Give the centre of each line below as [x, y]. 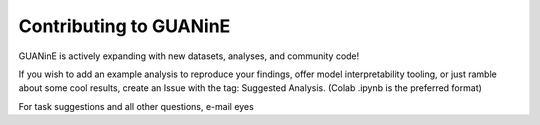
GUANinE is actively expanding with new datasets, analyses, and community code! [189, 56]
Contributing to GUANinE [124, 26]
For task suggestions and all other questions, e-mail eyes [136, 106]
